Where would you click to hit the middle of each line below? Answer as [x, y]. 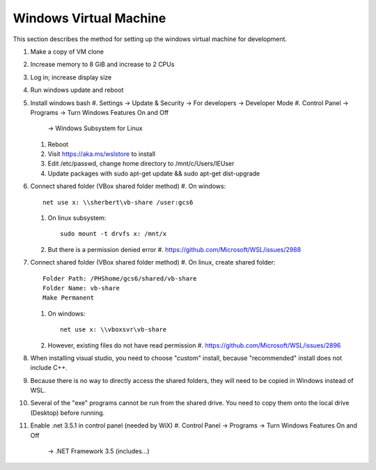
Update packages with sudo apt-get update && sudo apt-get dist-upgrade [154, 173]
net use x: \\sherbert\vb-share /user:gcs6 [118, 202]
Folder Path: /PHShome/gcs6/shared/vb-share [120, 278]
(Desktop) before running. [68, 413]
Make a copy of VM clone [67, 52]
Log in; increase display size [71, 77]
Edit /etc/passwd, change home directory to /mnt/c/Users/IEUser [141, 164]
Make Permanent [69, 298]
